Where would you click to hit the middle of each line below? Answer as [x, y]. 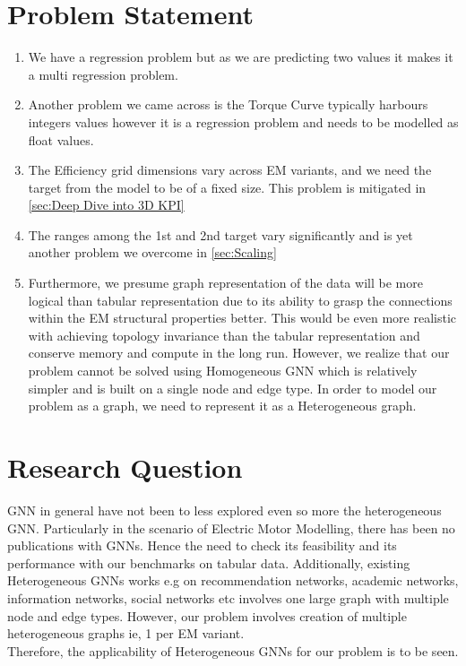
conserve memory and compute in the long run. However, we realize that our [239, 353]
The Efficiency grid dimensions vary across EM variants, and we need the [230, 170]
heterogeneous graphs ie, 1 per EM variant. [126, 633]
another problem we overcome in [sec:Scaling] [152, 252]
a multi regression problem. [103, 74]
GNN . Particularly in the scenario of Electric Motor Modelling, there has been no [231, 528]
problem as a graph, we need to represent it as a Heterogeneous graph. [222, 406]
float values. [61, 139]
